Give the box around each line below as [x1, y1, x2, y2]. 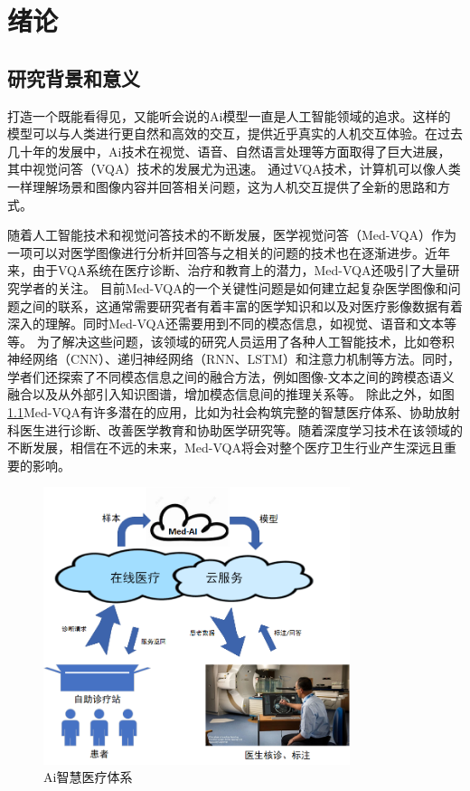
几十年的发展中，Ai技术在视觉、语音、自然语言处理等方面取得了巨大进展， [7, 141, 451, 160]
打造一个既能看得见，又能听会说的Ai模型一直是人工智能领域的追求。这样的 [7, 106, 451, 125]
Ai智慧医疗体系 [43, 767, 133, 786]
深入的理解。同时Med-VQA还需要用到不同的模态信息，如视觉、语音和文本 [7, 314, 444, 333]
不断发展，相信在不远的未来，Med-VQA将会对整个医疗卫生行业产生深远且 [7, 438, 444, 457]
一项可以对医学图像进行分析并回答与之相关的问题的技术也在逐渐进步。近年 [7, 243, 450, 262]
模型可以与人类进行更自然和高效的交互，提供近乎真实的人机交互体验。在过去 [7, 124, 463, 143]
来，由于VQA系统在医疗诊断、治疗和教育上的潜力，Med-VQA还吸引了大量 [7, 261, 447, 280]
